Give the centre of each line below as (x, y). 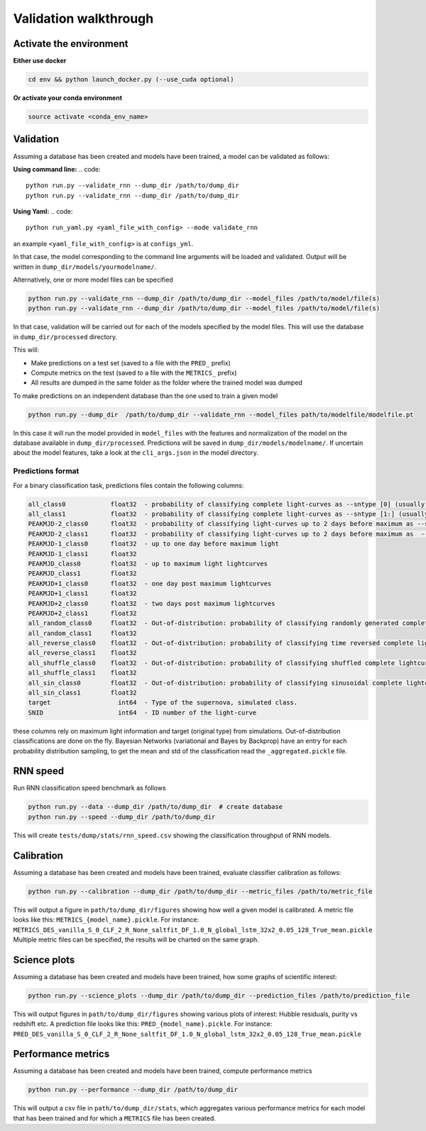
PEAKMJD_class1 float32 (83, 574)
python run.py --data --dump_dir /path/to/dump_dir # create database (155, 807)
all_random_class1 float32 (83, 633)
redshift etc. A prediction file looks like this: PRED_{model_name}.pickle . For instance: (143, 1024)
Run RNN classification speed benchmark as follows (89, 788)
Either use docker (40, 61)
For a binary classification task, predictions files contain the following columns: (129, 485)
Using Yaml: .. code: (43, 211)
